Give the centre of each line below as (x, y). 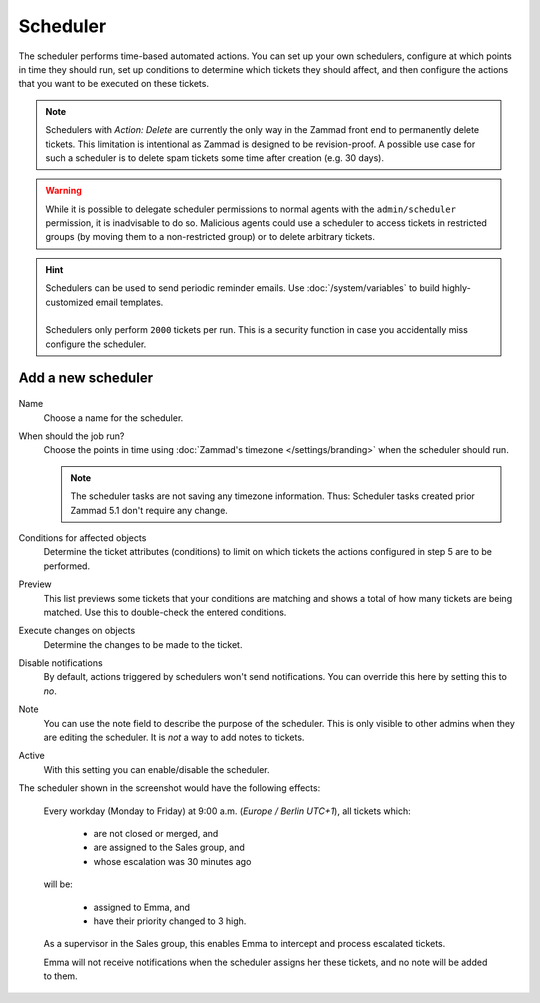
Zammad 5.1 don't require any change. (149, 510)
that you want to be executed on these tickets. (114, 84)
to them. (61, 976)
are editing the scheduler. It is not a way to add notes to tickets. (174, 737)
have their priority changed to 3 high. (170, 921)
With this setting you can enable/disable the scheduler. (156, 769)
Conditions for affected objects (82, 537)
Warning (63, 191)
